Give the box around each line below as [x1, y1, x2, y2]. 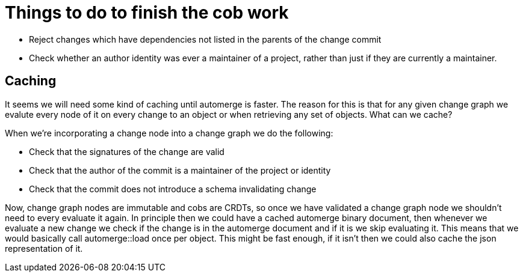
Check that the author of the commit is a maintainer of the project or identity [29, 165, 331, 175]
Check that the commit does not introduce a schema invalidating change [29, 183, 317, 194]
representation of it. [5, 243, 83, 254]
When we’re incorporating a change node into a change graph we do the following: [5, 127, 333, 138]
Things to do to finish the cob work [5, 2, 289, 23]
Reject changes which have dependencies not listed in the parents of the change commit [29, 34, 382, 44]
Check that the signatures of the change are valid [29, 146, 224, 157]
